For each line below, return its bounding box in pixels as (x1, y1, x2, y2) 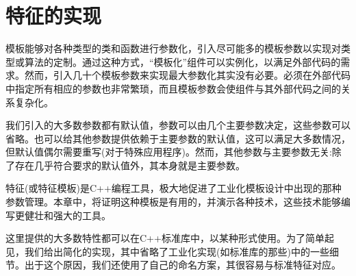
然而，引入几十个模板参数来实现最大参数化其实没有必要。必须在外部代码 (24, 68, 351, 82)
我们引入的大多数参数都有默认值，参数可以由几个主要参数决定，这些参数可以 (5, 118, 351, 132)
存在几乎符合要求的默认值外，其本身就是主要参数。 (14, 158, 245, 172)
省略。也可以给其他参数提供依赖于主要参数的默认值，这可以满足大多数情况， (5, 131, 351, 145)
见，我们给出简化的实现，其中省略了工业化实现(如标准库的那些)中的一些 (5, 244, 329, 258)
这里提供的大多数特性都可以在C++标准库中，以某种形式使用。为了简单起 (5, 231, 334, 245)
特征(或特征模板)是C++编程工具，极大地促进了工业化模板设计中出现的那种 (5, 181, 342, 195)
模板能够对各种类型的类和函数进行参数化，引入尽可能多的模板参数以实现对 (5, 41, 341, 55)
